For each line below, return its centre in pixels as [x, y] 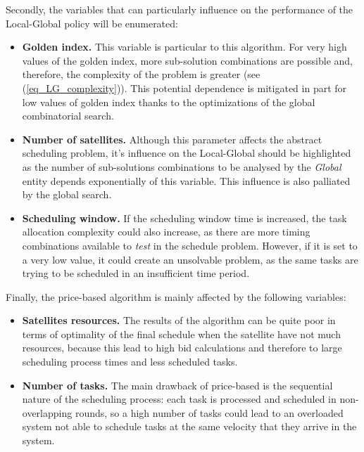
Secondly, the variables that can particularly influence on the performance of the [180, 9]
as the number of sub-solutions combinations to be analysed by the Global [182, 166]
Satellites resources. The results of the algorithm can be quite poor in [179, 320]
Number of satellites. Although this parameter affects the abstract [172, 139]
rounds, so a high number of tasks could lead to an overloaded [209, 412]
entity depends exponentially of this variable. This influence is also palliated [186, 180]
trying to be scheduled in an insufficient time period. [136, 273]
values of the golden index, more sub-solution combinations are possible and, [187, 60]
